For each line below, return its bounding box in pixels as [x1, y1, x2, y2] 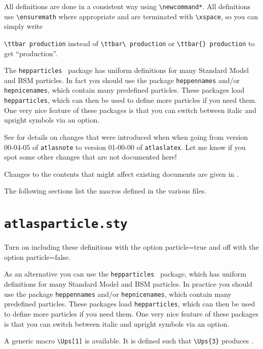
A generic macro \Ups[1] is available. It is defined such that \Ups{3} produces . [4, 335, 253, 346]
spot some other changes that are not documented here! [4, 151, 177, 162]
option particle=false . [4, 251, 71, 262]
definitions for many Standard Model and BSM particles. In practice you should [4, 279, 252, 289]
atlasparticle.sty [4, 217, 128, 231]
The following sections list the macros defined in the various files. [4, 185, 207, 196]
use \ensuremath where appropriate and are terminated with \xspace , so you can [4, 11, 258, 21]
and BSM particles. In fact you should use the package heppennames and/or [4, 74, 240, 85]
